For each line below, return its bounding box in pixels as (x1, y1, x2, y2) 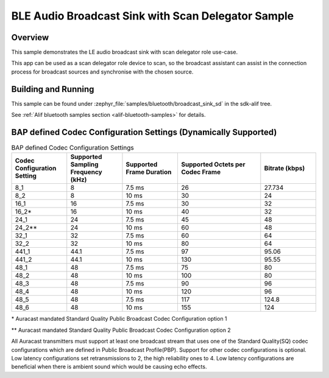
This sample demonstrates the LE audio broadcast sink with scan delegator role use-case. (11, 49, 238, 56)
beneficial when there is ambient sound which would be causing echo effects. (11, 363, 207, 371)
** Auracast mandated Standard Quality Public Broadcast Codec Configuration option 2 (11, 326, 231, 334)
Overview (11, 32, 49, 43)
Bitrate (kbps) (264, 164, 305, 173)
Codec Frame (180, 168, 221, 177)
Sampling (70, 160, 99, 169)
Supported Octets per (180, 160, 246, 169)
